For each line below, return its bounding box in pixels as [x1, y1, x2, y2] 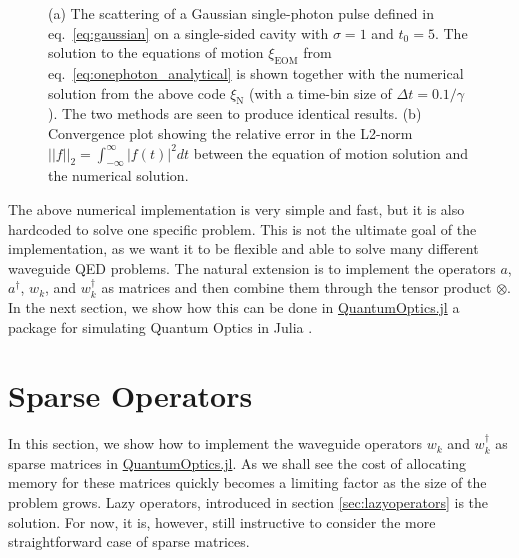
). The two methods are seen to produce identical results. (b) [48, 103, 422, 124]
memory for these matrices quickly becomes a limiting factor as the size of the [8, 472, 487, 493]
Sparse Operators [8, 375, 253, 416]
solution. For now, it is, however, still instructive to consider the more [8, 511, 436, 532]
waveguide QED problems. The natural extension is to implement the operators [8, 257, 496, 278]
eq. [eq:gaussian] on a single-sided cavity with [48, 22, 329, 43]
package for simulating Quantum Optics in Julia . [8, 316, 313, 337]
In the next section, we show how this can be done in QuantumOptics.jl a [8, 296, 460, 317]
